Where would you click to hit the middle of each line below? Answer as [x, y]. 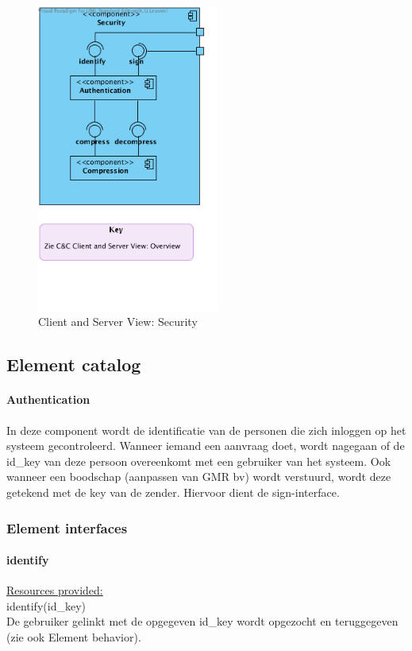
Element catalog [74, 364]
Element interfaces [67, 527]
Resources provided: [55, 590]
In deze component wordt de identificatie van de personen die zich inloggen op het [206, 430]
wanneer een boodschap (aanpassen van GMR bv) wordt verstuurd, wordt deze [199, 477]
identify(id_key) [46, 605]
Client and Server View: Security [118, 322]
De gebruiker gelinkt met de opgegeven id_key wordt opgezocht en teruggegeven [202, 621]
